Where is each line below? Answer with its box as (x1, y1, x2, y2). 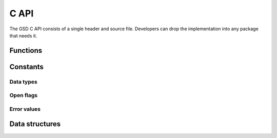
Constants (9, 62, 44, 71)
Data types (9, 78, 38, 85)
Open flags (9, 92, 38, 99)
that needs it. (9, 32, 37, 38)
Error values (9, 105, 41, 112)
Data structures (9, 120, 61, 128)
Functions (9, 46, 43, 55)
